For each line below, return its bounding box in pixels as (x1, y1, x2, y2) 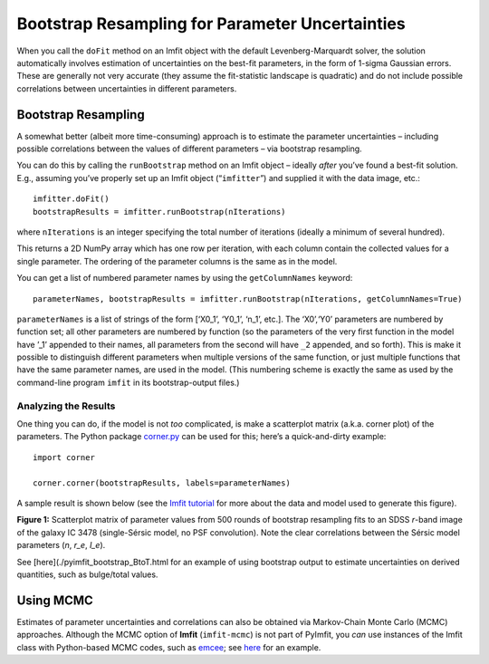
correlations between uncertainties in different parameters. (16, 82, 237, 94)
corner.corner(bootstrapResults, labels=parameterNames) (33, 477, 292, 488)
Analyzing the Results (16, 399, 116, 412)
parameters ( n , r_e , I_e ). (16, 540, 106, 551)
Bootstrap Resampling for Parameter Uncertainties (16, 14, 407, 34)
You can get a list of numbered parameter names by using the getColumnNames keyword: (16, 273, 353, 284)
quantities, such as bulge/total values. (16, 569, 158, 580)
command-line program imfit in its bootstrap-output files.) (16, 377, 240, 388)
